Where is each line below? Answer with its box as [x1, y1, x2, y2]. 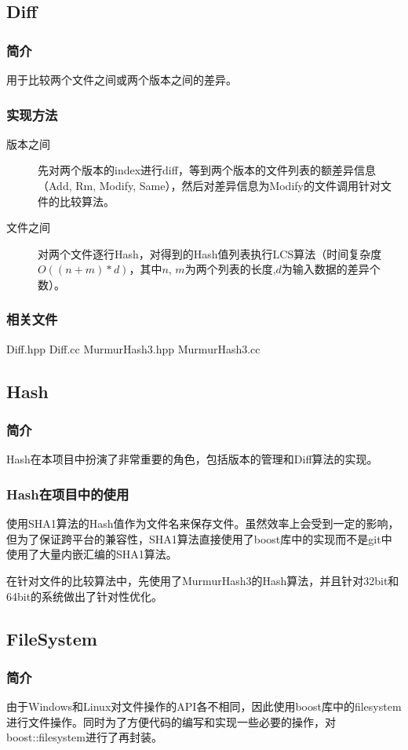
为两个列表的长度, [184, 261, 276, 277]
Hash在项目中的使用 [6, 484, 129, 503]
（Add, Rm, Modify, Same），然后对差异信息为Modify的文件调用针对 [38, 177, 381, 193]
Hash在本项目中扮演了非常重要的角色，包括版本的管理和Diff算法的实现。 [6, 451, 378, 467]
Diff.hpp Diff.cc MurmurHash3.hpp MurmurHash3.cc [6, 340, 260, 357]
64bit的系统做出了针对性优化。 [6, 587, 163, 604]
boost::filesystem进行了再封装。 [6, 729, 162, 745]
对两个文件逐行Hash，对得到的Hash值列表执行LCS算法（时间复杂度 [38, 245, 382, 262]
